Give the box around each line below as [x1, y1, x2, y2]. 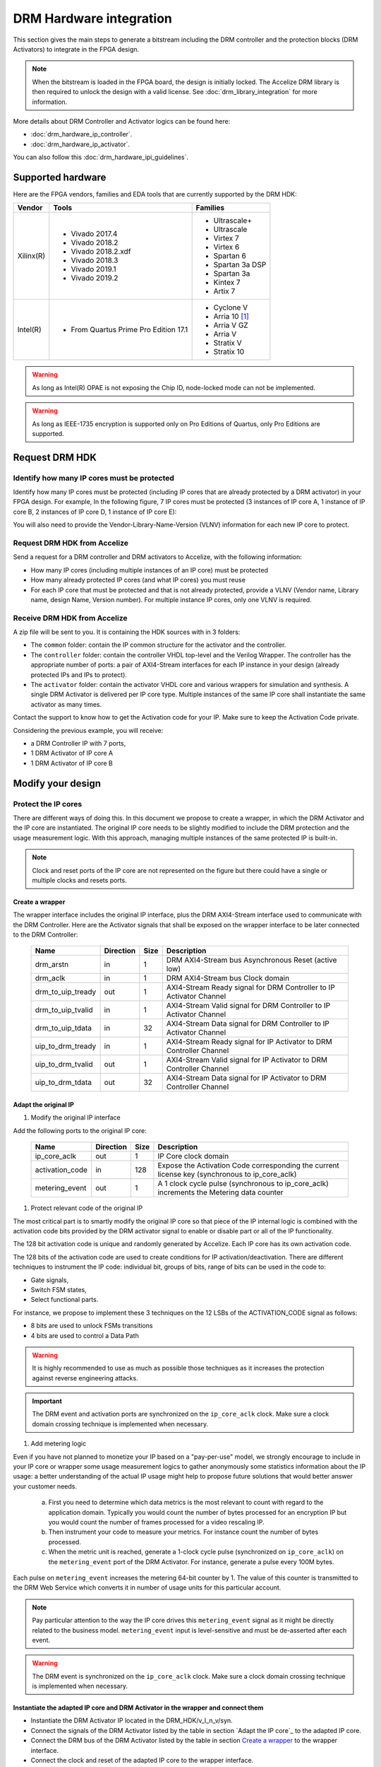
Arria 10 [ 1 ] [213, 312, 250, 322]
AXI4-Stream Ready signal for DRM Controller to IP [166, 982, 335, 992]
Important [32, 1397, 63, 1406]
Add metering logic [30, 1439, 87, 1448]
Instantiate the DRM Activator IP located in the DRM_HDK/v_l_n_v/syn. [30, 1716, 233, 1725]
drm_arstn [35, 960, 69, 970]
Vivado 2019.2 [71, 273, 119, 283]
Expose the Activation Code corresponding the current [157, 1161, 339, 1170]
